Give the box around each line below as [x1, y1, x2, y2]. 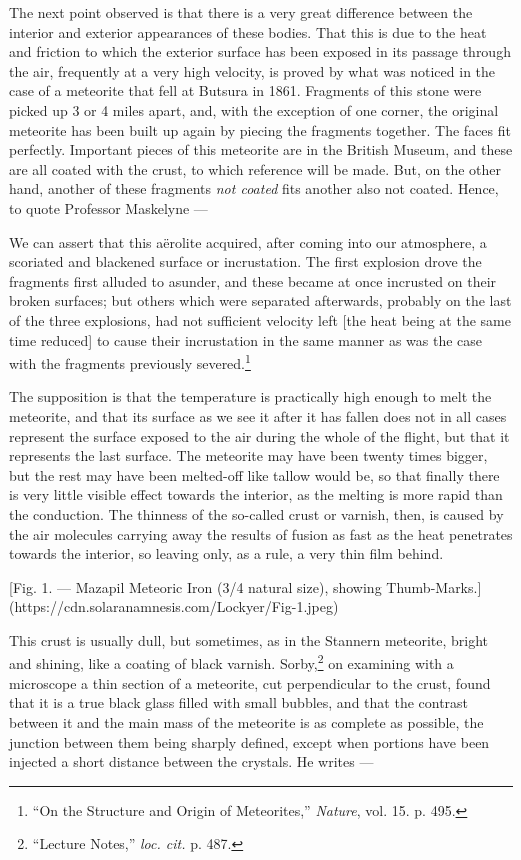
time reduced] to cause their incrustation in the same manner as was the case [9, 329, 483, 350]
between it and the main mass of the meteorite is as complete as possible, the [9, 711, 484, 732]
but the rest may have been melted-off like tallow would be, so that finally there [9, 464, 500, 485]
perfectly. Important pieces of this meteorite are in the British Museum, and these [9, 139, 513, 160]
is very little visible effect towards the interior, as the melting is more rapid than [9, 484, 503, 505]
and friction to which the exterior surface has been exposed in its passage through [9, 41, 511, 62]
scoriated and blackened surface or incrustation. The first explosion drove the [9, 251, 482, 272]
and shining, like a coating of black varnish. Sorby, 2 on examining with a [9, 650, 454, 674]
